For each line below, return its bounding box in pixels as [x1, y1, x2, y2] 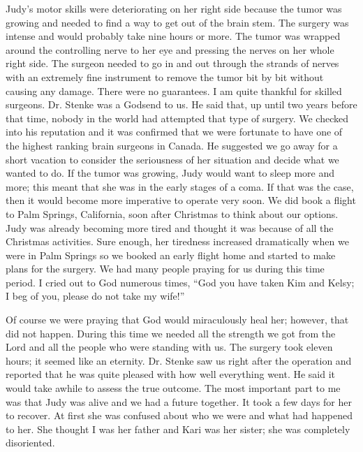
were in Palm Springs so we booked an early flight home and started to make [6, 247, 336, 262]
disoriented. [6, 435, 55, 450]
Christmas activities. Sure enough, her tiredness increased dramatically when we [6, 234, 349, 249]
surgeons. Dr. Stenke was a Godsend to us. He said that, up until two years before [6, 97, 357, 112]
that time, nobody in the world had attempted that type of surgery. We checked [6, 110, 348, 125]
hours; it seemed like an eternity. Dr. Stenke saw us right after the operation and [6, 353, 352, 367]
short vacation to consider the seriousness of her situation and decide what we [6, 152, 339, 166]
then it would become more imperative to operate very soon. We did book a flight [6, 193, 356, 207]
